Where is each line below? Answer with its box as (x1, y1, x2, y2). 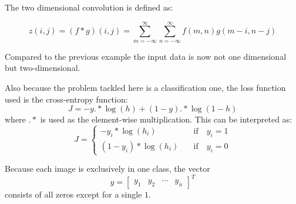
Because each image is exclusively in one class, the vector (5, 162, 210, 175)
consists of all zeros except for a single (5, 188, 142, 200)
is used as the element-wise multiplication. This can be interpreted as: (40, 113, 292, 125)
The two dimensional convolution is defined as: (5, 1, 173, 13)
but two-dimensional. (5, 62, 80, 74)
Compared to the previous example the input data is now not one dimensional (5, 50, 287, 62)
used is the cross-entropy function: (5, 93, 128, 105)
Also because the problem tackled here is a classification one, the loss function (5, 81, 286, 93)
